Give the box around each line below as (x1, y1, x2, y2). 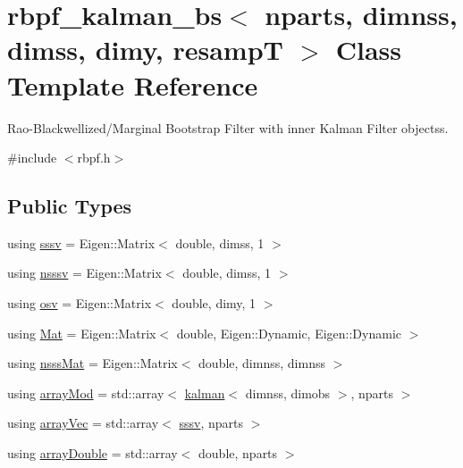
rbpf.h (77, 148, 111, 167)
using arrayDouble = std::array (7, 444, 178, 463)
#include (7, 148, 57, 167)
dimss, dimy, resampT (7, 31, 283, 68)
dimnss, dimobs (245, 383, 331, 402)
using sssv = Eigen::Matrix (7, 233, 156, 252)
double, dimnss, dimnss (198, 354, 325, 372)
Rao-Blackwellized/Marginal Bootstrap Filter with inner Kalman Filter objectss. (7, 118, 449, 137)
